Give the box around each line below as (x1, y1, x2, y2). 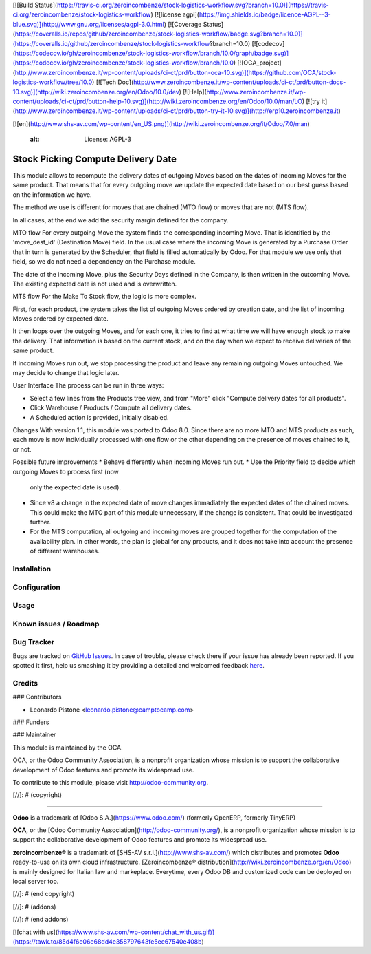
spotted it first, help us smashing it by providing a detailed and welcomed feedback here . (12, 661, 265, 670)
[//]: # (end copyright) (12, 890, 75, 898)
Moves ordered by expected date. (12, 315, 109, 323)
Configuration (12, 582, 61, 592)
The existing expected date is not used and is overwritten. (12, 279, 177, 288)
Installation (12, 564, 52, 574)
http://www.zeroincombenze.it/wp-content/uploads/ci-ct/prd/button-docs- (133, 78, 346, 86)
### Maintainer (12, 730, 56, 739)
